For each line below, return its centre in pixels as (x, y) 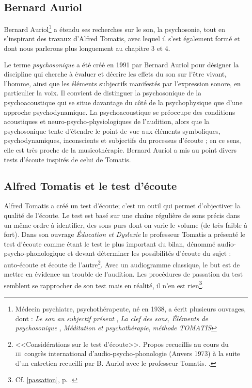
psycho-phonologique (35, 253)
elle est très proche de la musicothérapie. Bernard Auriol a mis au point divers (120, 149)
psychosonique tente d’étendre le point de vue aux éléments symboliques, (112, 131)
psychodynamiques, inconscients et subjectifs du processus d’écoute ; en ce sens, (123, 140)
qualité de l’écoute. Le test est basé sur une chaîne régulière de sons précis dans (122, 215)
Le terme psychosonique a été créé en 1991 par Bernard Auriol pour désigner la (121, 64)
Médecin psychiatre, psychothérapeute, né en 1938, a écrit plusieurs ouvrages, (131, 309)
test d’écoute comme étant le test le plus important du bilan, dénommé (110, 243)
